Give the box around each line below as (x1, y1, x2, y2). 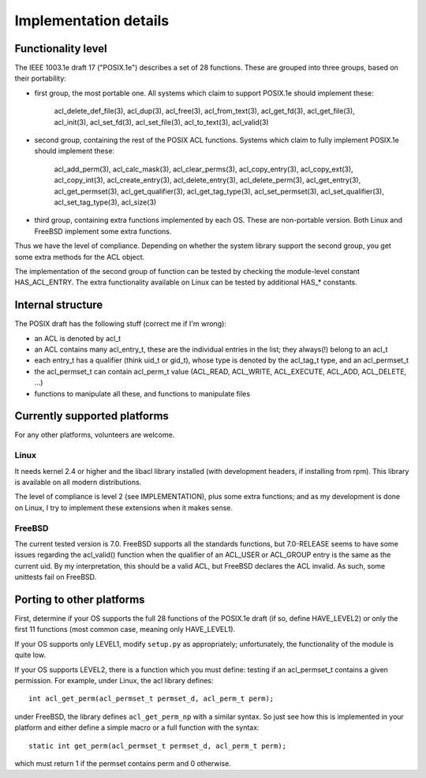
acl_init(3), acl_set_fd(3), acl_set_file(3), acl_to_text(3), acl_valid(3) (54, 117, 269, 126)
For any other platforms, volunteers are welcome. (14, 430, 175, 440)
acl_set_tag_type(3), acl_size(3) (54, 197, 157, 207)
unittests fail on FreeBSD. (14, 573, 97, 582)
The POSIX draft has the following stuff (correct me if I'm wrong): (14, 319, 226, 329)
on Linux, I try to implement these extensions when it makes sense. (14, 502, 233, 513)
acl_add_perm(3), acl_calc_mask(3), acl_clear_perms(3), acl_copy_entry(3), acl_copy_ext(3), (54, 164, 354, 174)
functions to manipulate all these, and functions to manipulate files (34, 389, 251, 398)
